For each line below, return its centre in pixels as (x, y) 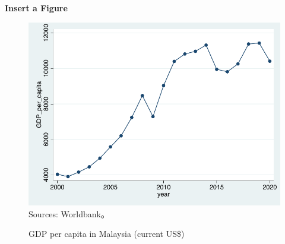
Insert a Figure (36, 8)
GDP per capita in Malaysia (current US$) (107, 234)
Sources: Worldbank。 (69, 213)
